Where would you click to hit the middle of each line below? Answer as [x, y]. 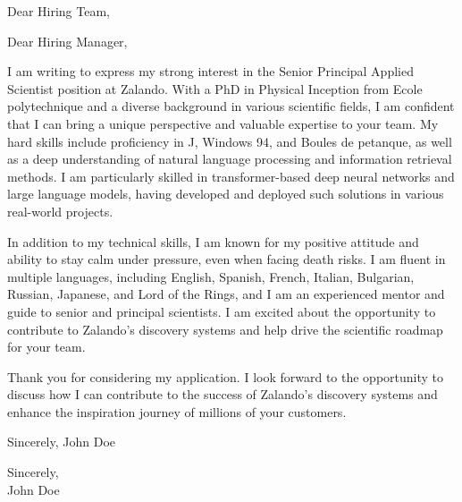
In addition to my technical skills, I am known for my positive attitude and [213, 241]
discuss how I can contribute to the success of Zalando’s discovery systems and [223, 394]
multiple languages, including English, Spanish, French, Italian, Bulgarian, [211, 276]
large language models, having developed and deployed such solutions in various [226, 194]
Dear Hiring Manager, [67, 41]
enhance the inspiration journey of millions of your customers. [177, 411]
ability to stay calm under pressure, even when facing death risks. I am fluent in [227, 259]
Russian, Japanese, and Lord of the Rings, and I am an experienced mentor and [226, 294]
